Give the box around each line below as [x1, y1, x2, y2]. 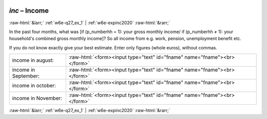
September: [12, 73, 40, 79]
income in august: [12, 57, 54, 64]
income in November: [12, 95, 62, 102]
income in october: [12, 82, 56, 89]
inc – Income [9, 6, 49, 15]
